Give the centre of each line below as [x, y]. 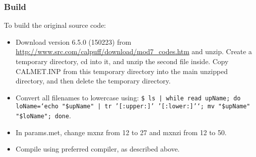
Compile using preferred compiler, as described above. [97, 149]
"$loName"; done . [43, 116]
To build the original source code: [55, 25]
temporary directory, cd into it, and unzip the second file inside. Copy [122, 61]
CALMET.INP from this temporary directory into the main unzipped [122, 71]
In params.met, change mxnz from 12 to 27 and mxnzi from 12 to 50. [121, 132]
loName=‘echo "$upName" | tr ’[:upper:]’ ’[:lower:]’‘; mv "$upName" [133, 107]
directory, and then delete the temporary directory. [93, 81]
